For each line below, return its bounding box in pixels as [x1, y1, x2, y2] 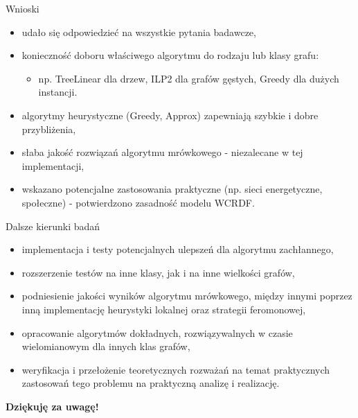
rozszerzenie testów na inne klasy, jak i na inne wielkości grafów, [21, 265, 295, 279]
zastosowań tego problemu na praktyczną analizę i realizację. [21, 376, 280, 390]
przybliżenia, [21, 121, 76, 136]
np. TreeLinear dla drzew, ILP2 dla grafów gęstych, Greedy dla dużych [38, 71, 339, 85]
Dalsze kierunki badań [6, 218, 100, 233]
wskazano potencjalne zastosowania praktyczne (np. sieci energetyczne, [21, 182, 323, 196]
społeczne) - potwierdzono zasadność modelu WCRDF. [21, 195, 255, 209]
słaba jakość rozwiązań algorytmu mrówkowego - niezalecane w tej [21, 145, 303, 159]
